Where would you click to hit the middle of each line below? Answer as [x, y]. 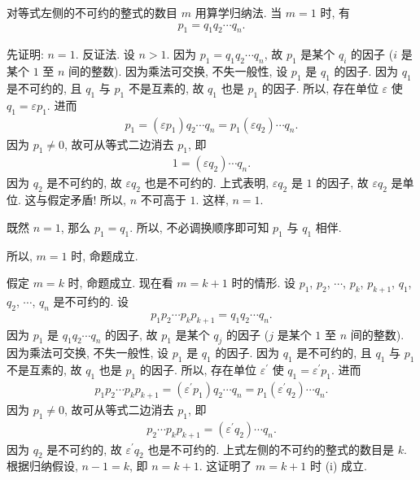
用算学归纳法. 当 [238, 12]
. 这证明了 [225, 466]
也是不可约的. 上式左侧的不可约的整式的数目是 [271, 449]
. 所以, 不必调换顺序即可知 [199, 227]
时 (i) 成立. [339, 466]
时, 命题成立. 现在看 [120, 283]
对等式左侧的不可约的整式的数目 [92, 12]
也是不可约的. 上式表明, [207, 183]
